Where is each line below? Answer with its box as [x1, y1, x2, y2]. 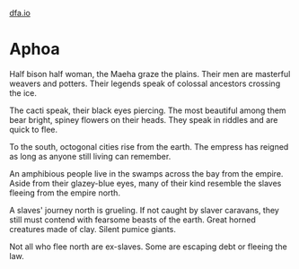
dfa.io [9, 8, 31, 18]
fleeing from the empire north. [9, 187, 121, 198]
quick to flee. [9, 124, 58, 134]
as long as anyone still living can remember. [9, 151, 171, 161]
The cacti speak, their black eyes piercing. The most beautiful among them [9, 105, 286, 116]
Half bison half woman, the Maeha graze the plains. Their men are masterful [9, 68, 291, 79]
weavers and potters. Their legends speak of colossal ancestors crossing [9, 78, 281, 89]
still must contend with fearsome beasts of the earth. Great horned [9, 214, 256, 225]
